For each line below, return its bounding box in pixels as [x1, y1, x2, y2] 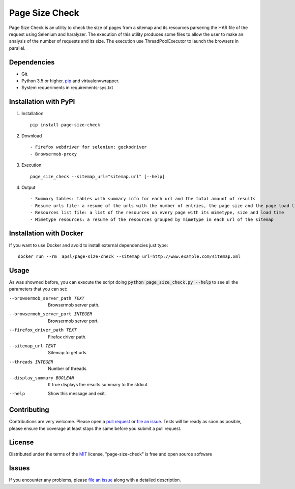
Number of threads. [48, 366, 88, 371]
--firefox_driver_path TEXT [9, 327, 77, 333]
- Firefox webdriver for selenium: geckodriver [30, 144, 147, 150]
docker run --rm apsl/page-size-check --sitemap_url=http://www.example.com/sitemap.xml [18, 253, 241, 259]
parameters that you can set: [9, 286, 68, 292]
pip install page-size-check [30, 122, 100, 127]
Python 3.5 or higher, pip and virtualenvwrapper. [21, 78, 119, 84]
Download [21, 133, 42, 139]
